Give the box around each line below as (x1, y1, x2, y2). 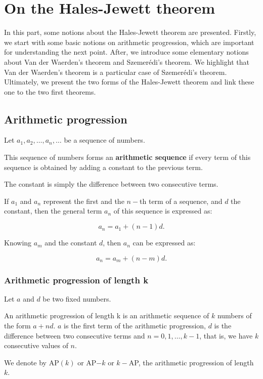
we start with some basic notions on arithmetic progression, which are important (4, 36, 254, 47)
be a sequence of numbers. (64, 135, 145, 145)
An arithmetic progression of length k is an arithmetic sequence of (4, 310, 209, 321)
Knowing (4, 237, 32, 248)
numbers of (217, 310, 252, 321)
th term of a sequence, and (140, 195, 223, 206)
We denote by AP (4, 357, 59, 367)
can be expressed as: (133, 237, 196, 248)
